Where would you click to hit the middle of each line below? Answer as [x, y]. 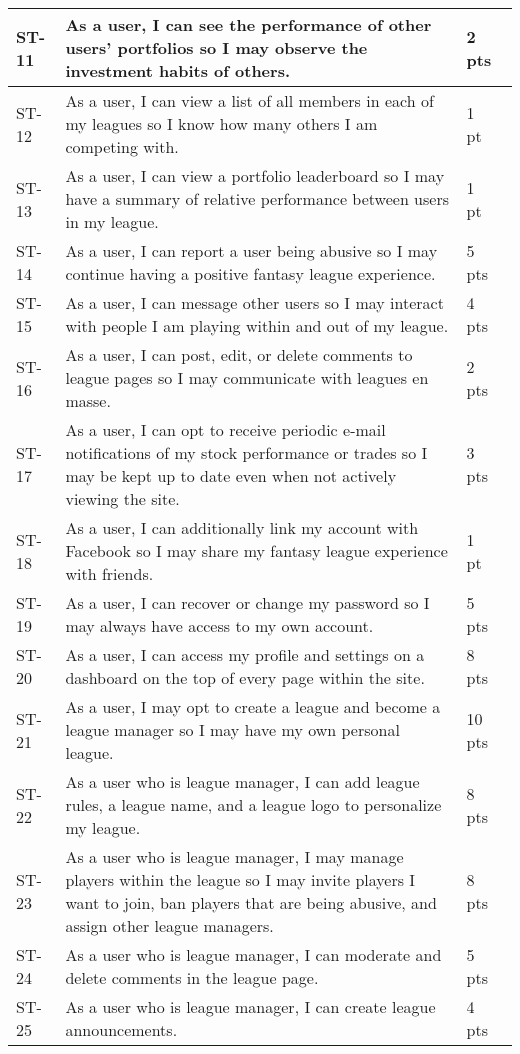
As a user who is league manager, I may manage [234, 856]
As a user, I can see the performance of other [248, 24]
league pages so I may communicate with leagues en [247, 377]
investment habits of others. [177, 70]
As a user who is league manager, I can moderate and [253, 954]
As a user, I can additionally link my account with [242, 527]
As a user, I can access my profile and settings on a [245, 654]
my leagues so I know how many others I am [221, 123]
